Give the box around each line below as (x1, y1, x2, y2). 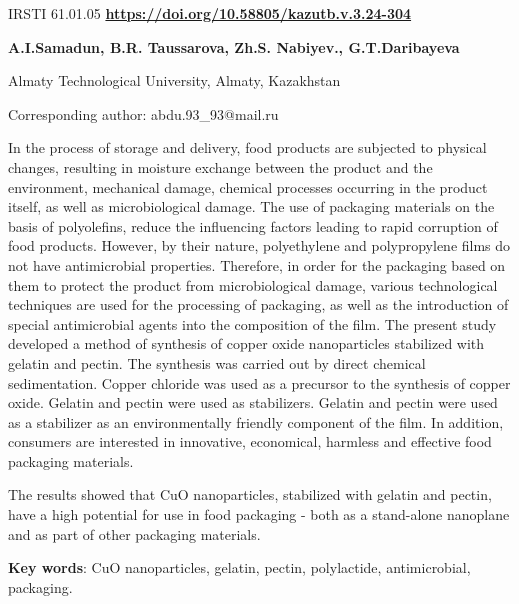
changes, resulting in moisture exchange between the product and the (8, 156, 433, 177)
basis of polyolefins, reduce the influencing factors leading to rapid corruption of (8, 215, 498, 236)
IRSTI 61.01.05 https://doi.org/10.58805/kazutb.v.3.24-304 (8, 3, 412, 23)
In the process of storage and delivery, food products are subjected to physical (8, 137, 487, 158)
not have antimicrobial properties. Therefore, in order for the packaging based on (8, 254, 506, 275)
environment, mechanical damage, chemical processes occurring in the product (8, 176, 488, 197)
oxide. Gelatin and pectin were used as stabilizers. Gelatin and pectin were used (8, 392, 498, 413)
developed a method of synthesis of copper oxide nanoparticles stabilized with (8, 333, 485, 354)
